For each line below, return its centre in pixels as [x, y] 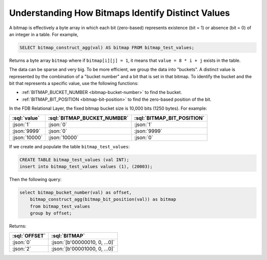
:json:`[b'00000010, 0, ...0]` [83, 242]
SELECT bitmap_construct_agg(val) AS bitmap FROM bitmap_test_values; [107, 47]
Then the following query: [35, 179]
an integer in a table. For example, [44, 34]
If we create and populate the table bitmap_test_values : [69, 146]
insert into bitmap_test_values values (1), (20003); [86, 167]
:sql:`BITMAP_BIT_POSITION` [169, 118]
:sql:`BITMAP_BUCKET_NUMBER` [88, 118]
